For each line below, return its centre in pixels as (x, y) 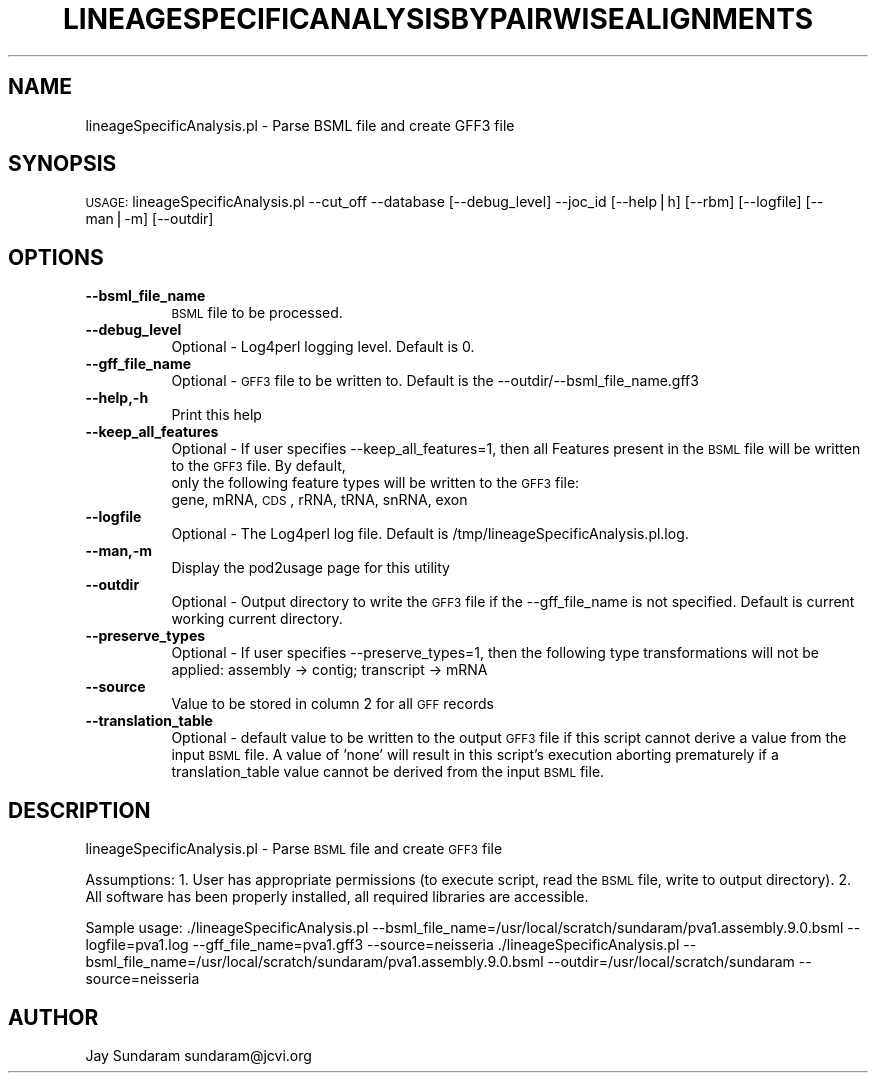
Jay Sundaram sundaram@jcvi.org (198, 1055)
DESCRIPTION (79, 810)
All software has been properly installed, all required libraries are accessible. (337, 897)
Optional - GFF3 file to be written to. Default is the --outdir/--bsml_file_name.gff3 (435, 381)
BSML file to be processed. (257, 313)
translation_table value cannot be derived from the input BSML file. (388, 772)
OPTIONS (56, 257)
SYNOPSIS (62, 164)
